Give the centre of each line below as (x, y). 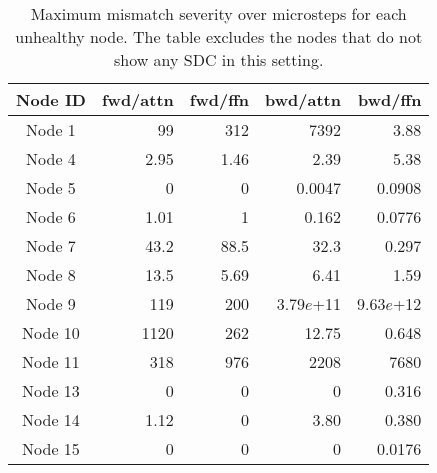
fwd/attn (137, 99)
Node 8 (51, 274)
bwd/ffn (389, 99)
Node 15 (51, 448)
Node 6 (51, 216)
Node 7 (51, 245)
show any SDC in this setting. (218, 59)
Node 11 (51, 361)
